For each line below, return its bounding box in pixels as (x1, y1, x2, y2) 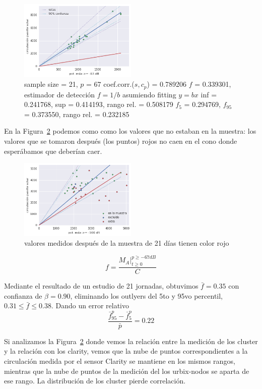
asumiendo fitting (122, 89, 176, 99)
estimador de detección (24, 89, 95, 99)
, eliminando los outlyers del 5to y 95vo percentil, (70, 290, 223, 301)
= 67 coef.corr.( (86, 79, 135, 89)
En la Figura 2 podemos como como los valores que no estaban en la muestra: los (4, 126, 256, 136)
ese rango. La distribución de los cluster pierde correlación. (4, 375, 186, 386)
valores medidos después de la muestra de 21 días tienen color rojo (24, 238, 229, 248)
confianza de (4, 290, 42, 301)
